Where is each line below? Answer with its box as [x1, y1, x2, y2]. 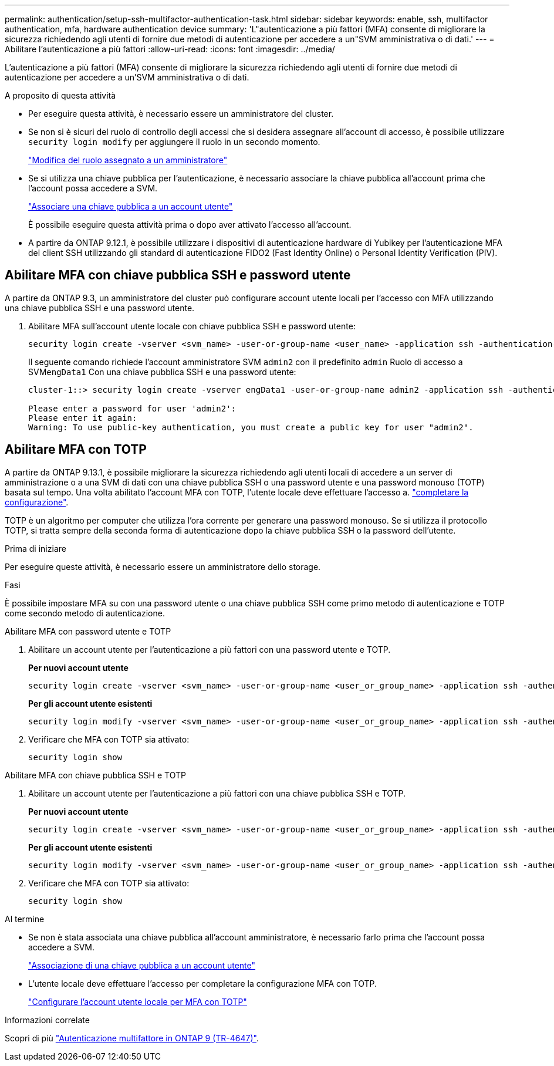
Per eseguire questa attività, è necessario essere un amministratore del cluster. [28, 109, 334, 119]
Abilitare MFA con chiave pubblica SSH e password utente [5, 268, 351, 283]
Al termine [5, 913, 45, 924]
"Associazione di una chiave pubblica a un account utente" [28, 960, 256, 970]
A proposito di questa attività [5, 90, 116, 100]
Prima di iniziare [5, 543, 66, 554]
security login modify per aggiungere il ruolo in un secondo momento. [28, 137, 320, 147]
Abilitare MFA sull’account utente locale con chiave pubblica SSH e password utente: [28, 321, 356, 331]
